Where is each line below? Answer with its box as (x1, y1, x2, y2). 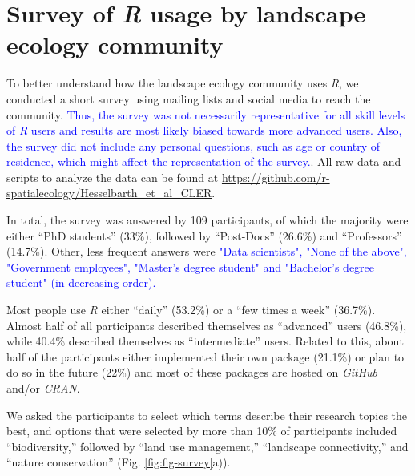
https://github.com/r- (221, 168, 330, 185)
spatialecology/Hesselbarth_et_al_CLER (6, 184, 212, 201)
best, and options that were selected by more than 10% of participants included (6, 422, 397, 439)
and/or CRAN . (6, 380, 80, 396)
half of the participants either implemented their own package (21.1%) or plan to (6, 348, 405, 365)
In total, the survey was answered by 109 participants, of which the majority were (6, 212, 409, 228)
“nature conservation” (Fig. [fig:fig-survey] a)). (6, 454, 231, 470)
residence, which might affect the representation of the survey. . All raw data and (6, 153, 401, 170)
